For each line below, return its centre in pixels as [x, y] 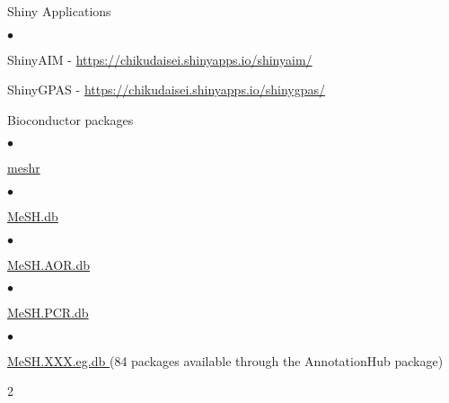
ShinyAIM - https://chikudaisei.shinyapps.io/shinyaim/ [160, 59]
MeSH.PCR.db [48, 313]
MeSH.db [33, 215]
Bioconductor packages [70, 119]
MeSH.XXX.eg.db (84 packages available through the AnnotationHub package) [225, 360]
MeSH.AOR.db [48, 264]
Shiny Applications [59, 11]
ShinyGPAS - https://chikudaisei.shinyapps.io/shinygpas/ [166, 90]
